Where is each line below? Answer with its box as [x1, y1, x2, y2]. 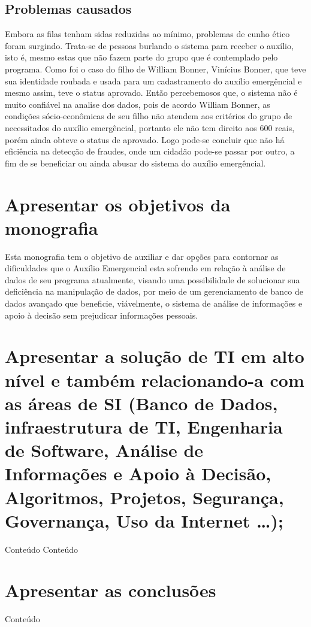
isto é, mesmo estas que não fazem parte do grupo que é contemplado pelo [5, 51, 278, 63]
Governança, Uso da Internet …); [5, 508, 283, 532]
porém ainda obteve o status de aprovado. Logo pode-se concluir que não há [5, 133, 285, 146]
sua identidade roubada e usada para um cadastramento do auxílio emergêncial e [5, 74, 302, 87]
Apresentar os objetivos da [5, 192, 231, 216]
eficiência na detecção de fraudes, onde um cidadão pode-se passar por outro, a [5, 145, 295, 157]
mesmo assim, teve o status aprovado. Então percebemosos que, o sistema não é [5, 86, 298, 99]
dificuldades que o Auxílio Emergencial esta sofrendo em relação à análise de [5, 262, 286, 274]
